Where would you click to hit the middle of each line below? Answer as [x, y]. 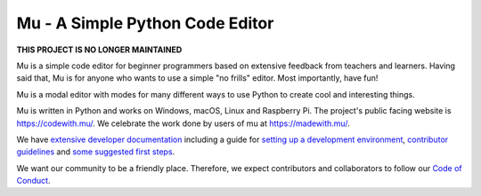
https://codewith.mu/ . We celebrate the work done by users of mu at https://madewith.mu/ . [183, 123]
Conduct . [33, 181]
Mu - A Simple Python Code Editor [145, 23]
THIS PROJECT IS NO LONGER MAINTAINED [99, 50]
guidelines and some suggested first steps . [96, 152]
